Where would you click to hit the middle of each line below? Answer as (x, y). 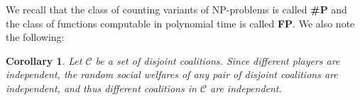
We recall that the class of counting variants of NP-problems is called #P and (176, 9)
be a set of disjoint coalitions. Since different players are (218, 60)
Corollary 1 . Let (44, 60)
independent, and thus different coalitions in (101, 88)
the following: (35, 37)
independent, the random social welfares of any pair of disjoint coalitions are (172, 74)
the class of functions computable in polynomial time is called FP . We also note (180, 23)
